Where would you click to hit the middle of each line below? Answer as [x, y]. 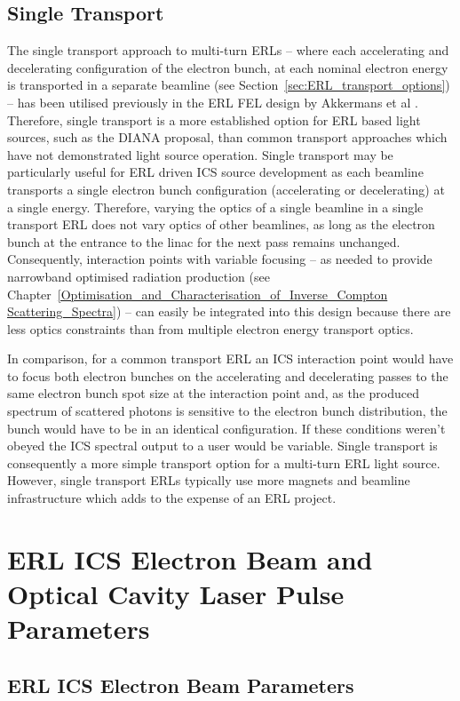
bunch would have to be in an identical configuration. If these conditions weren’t [226, 428]
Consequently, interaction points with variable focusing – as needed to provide [220, 259]
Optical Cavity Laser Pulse [176, 594]
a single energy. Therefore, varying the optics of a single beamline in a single [215, 207]
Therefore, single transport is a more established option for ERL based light [214, 119]
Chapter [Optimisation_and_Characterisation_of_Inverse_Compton [198, 294]
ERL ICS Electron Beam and [190, 558]
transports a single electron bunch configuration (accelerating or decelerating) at [226, 189]
